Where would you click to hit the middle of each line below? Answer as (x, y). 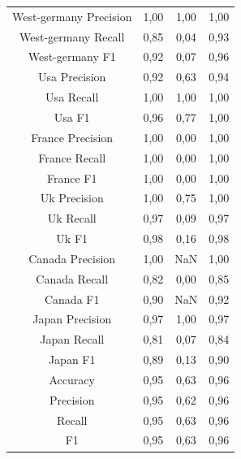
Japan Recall (72, 339)
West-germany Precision (72, 16)
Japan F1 (72, 359)
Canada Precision (72, 258)
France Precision (72, 137)
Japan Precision (72, 319)
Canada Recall (72, 278)
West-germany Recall (72, 36)
